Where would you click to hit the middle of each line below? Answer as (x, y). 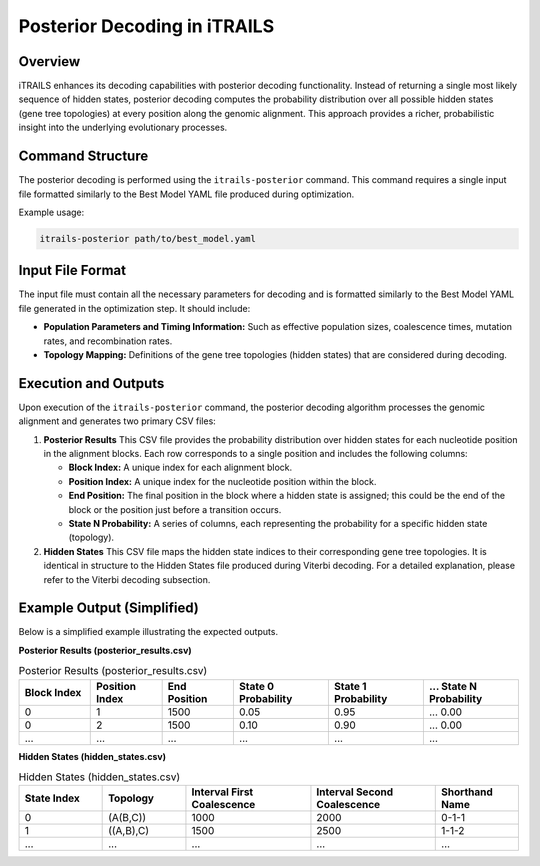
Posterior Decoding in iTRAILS (146, 26)
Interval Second (355, 792)
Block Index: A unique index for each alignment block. (180, 467)
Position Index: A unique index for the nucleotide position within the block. (222, 481)
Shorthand (467, 792)
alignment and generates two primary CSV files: (117, 421)
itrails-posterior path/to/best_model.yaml (148, 238)
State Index (52, 798)
